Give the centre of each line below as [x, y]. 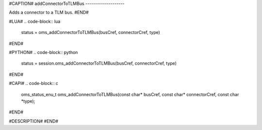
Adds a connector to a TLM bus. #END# [49, 13]
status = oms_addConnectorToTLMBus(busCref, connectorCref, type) [90, 32]
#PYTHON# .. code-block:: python [43, 52]
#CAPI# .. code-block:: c [33, 83]
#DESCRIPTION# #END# [33, 121]
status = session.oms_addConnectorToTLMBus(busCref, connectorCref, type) [99, 64]
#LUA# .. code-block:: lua [35, 21]
